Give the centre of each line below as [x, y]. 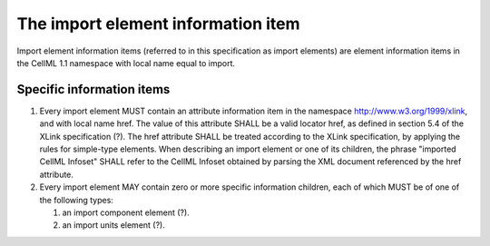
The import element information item [158, 24]
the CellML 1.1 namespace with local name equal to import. [126, 63]
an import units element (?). [113, 225]
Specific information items [93, 89]
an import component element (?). [126, 212]
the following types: [76, 200]
